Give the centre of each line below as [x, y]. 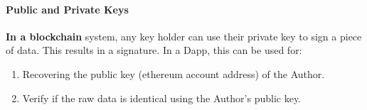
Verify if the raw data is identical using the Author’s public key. [162, 98]
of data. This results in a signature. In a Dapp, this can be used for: [154, 50]
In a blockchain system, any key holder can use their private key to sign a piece [184, 36]
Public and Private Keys [67, 9]
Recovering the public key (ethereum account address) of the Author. [174, 73]
